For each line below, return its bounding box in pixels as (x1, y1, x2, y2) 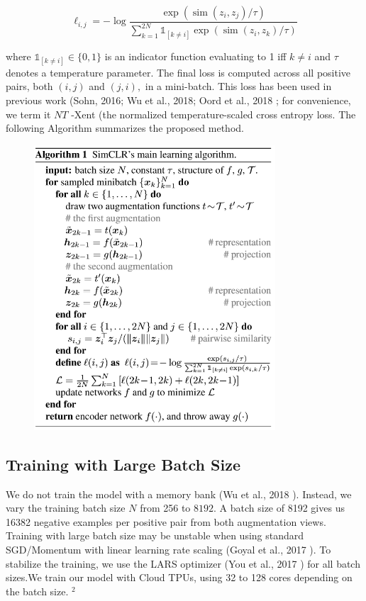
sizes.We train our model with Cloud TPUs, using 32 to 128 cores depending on (6, 570, 353, 585)
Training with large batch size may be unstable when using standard (6, 528, 304, 543)
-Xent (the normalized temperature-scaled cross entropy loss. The (71, 106, 356, 121)
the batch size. (6, 583, 69, 598)
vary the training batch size (6, 500, 126, 515)
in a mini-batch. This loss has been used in (145, 79, 332, 94)
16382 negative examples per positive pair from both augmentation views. (6, 514, 326, 529)
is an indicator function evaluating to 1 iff (104, 48, 287, 63)
